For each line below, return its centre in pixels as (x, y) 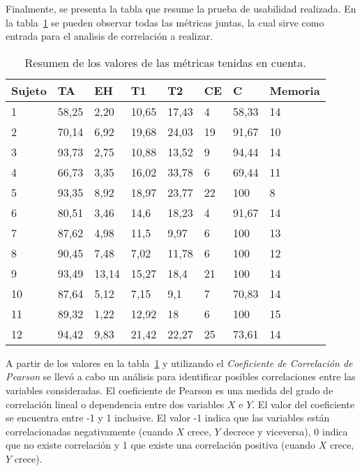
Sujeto (29, 90)
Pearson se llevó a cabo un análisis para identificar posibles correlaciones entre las (181, 376)
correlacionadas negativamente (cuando (89, 431)
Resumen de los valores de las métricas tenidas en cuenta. (166, 62)
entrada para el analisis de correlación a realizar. (110, 36)
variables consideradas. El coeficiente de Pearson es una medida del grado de (169, 390)
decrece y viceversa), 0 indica (286, 431)
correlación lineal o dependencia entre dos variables (115, 404)
